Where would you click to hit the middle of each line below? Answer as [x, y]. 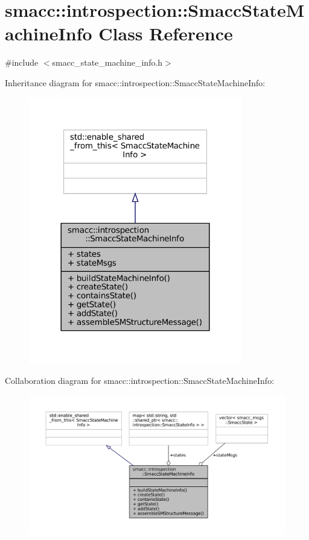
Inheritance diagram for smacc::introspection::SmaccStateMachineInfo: [135, 82]
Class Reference [166, 33]
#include [22, 62]
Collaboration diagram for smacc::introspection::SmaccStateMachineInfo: [140, 380]
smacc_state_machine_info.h [107, 62]
